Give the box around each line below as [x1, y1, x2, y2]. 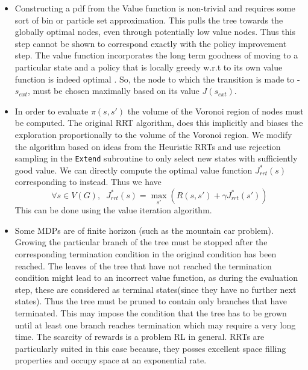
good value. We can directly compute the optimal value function [14, 163, 253, 176]
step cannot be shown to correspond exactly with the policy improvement [14, 37, 287, 49]
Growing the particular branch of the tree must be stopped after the [14, 236, 268, 248]
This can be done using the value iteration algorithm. [14, 204, 212, 216]
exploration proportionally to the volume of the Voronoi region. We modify [14, 128, 292, 140]
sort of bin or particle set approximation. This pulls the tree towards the [14, 13, 283, 26]
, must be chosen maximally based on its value [27, 84, 200, 97]
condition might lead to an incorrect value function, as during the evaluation [14, 271, 298, 284]
